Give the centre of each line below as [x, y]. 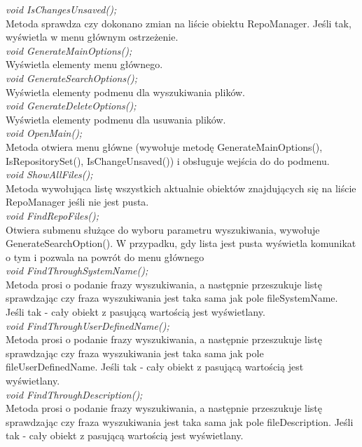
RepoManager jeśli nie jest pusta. [77, 202]
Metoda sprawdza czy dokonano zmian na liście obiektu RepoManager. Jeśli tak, [179, 23]
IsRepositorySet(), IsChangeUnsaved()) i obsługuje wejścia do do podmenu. [168, 160]
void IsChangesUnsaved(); [61, 9]
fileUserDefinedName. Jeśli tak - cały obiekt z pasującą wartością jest [155, 367]
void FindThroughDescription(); [74, 394]
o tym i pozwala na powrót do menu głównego [105, 256]
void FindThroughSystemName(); [77, 271]
